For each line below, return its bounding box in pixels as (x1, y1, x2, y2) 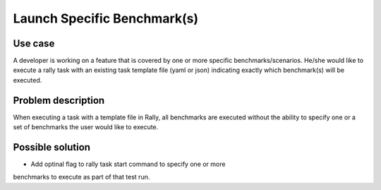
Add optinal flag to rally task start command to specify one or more (30, 160, 226, 169)
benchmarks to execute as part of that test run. (13, 173, 150, 182)
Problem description (13, 94, 105, 106)
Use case (13, 37, 55, 49)
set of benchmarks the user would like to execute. (13, 123, 159, 131)
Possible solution (13, 141, 91, 153)
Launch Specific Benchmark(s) (13, 11, 199, 26)
